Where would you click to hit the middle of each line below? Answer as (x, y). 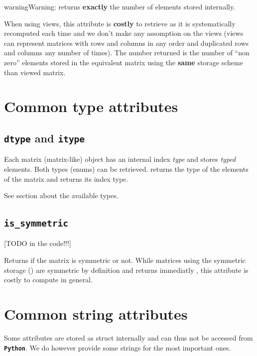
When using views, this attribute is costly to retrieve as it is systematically (120, 23)
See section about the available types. (61, 195)
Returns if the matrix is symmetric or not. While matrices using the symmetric (125, 260)
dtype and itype (45, 138)
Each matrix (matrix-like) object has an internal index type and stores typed (120, 159)
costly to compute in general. (48, 280)
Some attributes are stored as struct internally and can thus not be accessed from (128, 337)
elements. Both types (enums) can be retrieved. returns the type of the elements (126, 169)
